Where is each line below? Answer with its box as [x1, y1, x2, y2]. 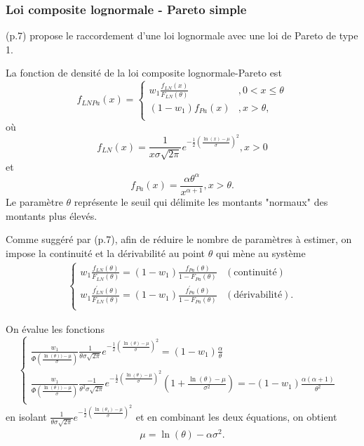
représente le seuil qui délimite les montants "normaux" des [74, 195, 328, 209]
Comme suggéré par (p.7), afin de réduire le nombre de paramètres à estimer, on [6, 232, 352, 247]
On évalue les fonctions [6, 321, 105, 336]
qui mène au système [215, 245, 306, 260]
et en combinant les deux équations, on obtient [135, 409, 337, 424]
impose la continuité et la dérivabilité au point [6, 245, 205, 260]
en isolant [6, 409, 47, 424]
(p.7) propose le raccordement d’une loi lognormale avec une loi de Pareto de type [6, 28, 358, 43]
